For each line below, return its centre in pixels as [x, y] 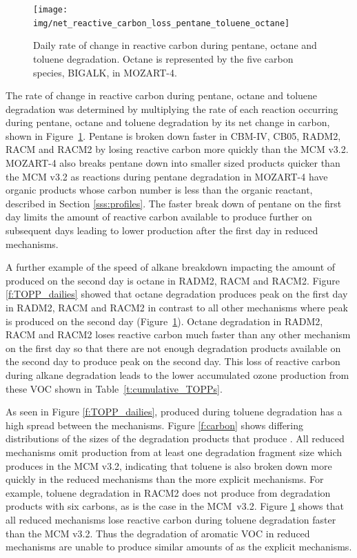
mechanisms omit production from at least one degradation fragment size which [174, 452]
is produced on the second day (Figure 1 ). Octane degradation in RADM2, [164, 321]
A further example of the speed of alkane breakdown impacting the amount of [171, 267]
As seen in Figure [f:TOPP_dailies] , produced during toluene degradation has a [174, 412]
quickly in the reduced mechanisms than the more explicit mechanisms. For [165, 479]
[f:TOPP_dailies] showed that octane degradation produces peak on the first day [177, 294]
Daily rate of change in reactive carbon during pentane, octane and [175, 45]
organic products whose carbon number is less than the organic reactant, [159, 190]
